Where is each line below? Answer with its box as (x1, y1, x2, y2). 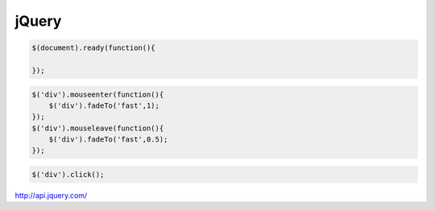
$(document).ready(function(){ (31, 43, 156, 52)
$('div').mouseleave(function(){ (31, 123, 164, 133)
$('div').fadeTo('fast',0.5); (48, 135, 168, 144)
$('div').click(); (31, 170, 105, 179)
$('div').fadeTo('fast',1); (48, 101, 160, 110)
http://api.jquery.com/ (14, 191, 88, 200)
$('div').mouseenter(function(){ (31, 89, 164, 99)
